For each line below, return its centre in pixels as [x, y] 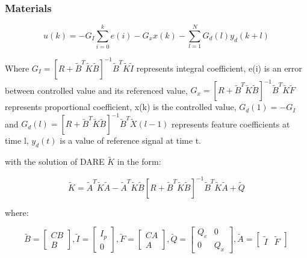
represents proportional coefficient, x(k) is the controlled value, [121, 107]
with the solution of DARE [55, 161]
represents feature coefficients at [231, 124]
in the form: [139, 161]
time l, [17, 140]
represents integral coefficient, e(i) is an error [219, 68]
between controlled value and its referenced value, [96, 90]
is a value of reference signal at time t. [130, 140]
